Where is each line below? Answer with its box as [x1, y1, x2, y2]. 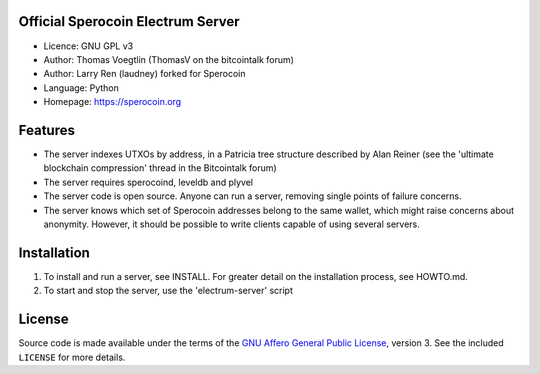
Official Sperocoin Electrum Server [18, 13, 240, 30]
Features [18, 121, 75, 139]
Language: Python [43, 81, 120, 94]
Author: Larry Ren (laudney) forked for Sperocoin [43, 68, 246, 80]
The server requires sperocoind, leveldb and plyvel [43, 176, 254, 188]
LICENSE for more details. [18, 351, 126, 363]
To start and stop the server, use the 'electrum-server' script [43, 285, 294, 297]
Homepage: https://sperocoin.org [43, 96, 182, 108]
